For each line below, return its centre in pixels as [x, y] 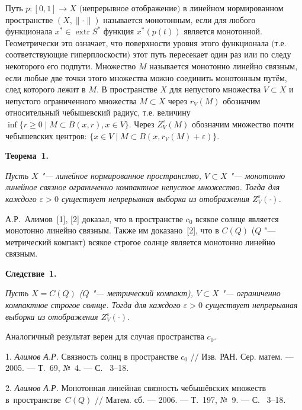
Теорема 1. [27, 156]
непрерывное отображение [129, 8]
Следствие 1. [31, 273]
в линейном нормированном [233, 8]
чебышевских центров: [46, 135]
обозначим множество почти [243, 124]
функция [119, 31]
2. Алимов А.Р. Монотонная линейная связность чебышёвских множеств [136, 388]
